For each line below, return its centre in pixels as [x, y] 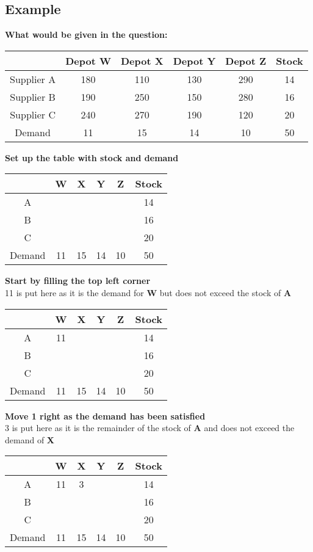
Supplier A [33, 79]
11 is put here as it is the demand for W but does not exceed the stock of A [148, 292]
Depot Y [194, 60]
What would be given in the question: [86, 34]
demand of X [30, 439]
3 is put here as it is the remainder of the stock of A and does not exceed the [150, 428]
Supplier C [33, 114]
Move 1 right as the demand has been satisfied [105, 416]
